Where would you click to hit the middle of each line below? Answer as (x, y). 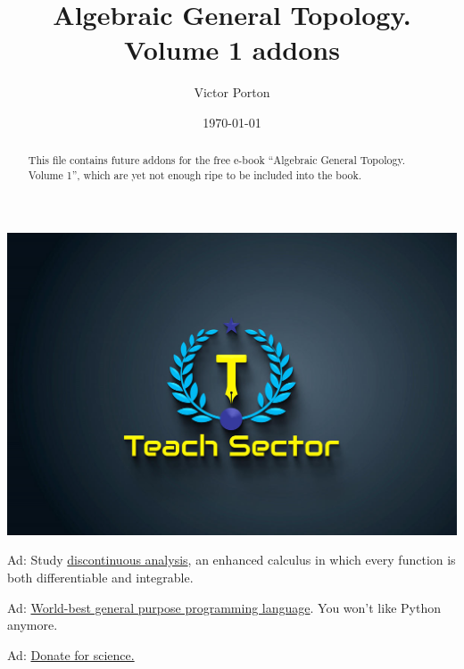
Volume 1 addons (232, 50)
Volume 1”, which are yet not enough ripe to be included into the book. (195, 174)
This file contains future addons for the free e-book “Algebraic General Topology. (217, 160)
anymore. (33, 625)
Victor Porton (232, 92)
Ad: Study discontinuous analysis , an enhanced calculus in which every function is (232, 560)
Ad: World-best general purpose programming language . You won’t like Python (224, 607)
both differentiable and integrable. (100, 577)
